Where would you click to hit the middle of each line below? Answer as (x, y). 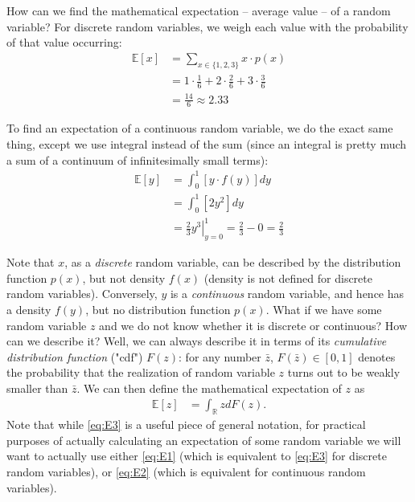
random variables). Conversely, (82, 294)
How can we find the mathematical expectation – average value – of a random (199, 10)
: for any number (220, 356)
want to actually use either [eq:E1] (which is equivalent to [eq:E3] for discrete (197, 456)
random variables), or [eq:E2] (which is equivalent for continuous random (186, 472)
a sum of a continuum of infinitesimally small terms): (138, 159)
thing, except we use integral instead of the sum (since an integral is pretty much (207, 143)
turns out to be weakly (344, 372)
